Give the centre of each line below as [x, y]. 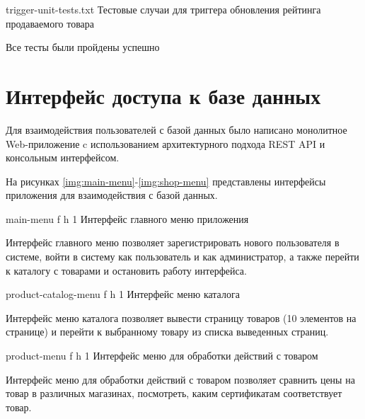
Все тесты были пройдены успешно [83, 47]
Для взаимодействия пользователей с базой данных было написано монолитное [176, 129]
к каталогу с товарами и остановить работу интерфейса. [126, 270]
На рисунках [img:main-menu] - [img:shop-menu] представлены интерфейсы [166, 181]
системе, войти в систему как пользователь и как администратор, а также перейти [182, 257]
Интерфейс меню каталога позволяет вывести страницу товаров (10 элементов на [181, 317]
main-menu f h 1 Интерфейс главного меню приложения [127, 218]
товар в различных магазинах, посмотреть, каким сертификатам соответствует [174, 393]
